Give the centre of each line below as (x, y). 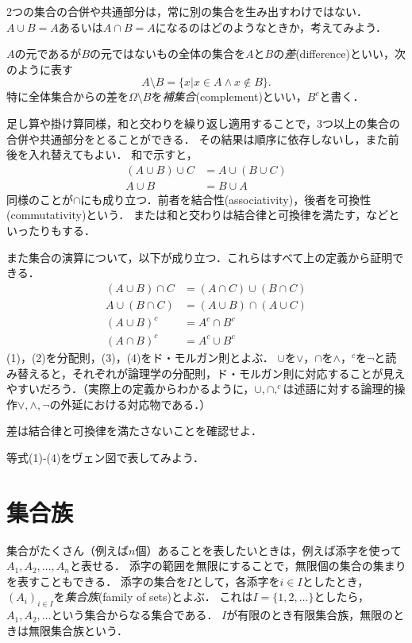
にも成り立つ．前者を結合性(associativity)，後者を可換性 (226, 199)
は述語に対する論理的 (339, 389)
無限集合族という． (78, 630)
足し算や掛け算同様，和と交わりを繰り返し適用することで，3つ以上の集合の (204, 123)
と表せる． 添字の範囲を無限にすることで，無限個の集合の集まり (238, 566)
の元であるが (48, 54)
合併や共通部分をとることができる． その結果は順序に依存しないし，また (197, 139)
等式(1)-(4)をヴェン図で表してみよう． (105, 457)
